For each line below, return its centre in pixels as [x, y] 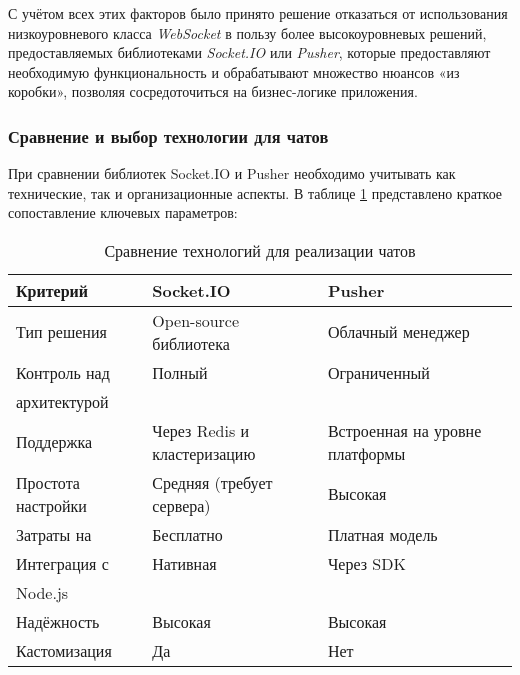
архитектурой [62, 401]
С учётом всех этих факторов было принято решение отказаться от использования [258, 13]
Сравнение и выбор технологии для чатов [168, 135]
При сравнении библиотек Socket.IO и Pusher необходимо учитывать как [232, 173]
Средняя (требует [212, 482]
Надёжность [58, 621]
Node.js [42, 592]
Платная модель [382, 534]
